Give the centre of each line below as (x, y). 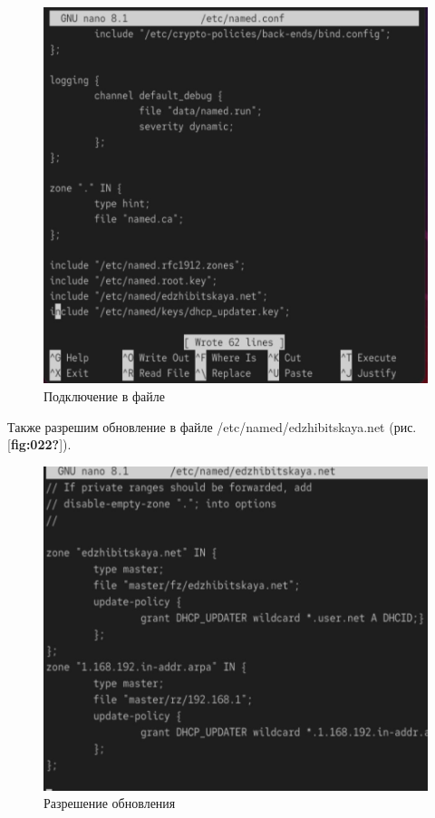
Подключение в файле (104, 396)
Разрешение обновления (110, 803)
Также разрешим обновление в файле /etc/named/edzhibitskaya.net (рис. (212, 426)
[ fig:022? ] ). (39, 444)
